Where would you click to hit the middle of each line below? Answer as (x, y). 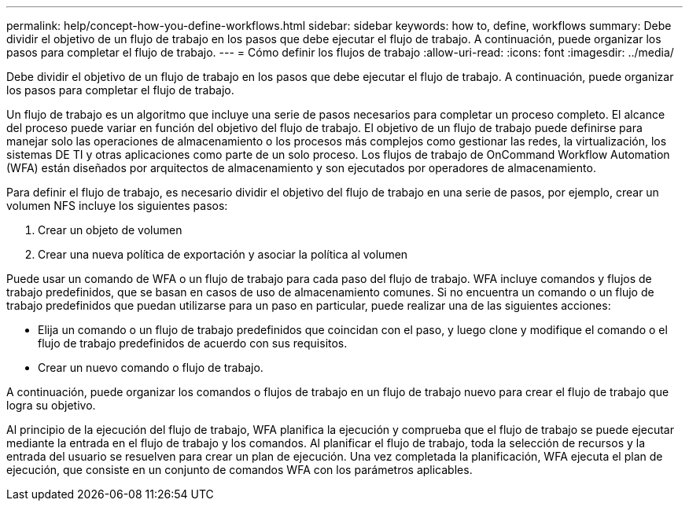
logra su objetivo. (51, 405)
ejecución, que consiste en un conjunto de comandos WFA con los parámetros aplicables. (239, 470)
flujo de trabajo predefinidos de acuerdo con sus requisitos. (193, 343)
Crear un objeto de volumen (110, 230)
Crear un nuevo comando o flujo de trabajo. (151, 367)
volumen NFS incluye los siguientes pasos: (117, 206)
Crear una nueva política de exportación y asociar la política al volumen (223, 254)
